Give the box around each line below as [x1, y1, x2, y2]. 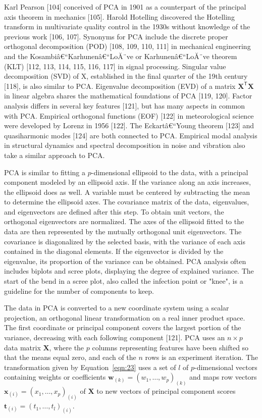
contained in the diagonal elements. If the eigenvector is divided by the [4, 246, 224, 256]
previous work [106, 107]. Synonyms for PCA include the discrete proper [4, 31, 228, 41]
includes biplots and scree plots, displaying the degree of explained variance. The [4, 266, 254, 276]
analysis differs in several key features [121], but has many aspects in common [4, 100, 245, 111]
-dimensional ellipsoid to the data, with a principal [91, 167, 248, 177]
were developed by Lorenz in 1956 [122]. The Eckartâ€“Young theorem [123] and [4, 120, 254, 131]
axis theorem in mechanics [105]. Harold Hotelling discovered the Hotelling [4, 11, 235, 22]
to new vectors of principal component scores [96, 386, 236, 396]
